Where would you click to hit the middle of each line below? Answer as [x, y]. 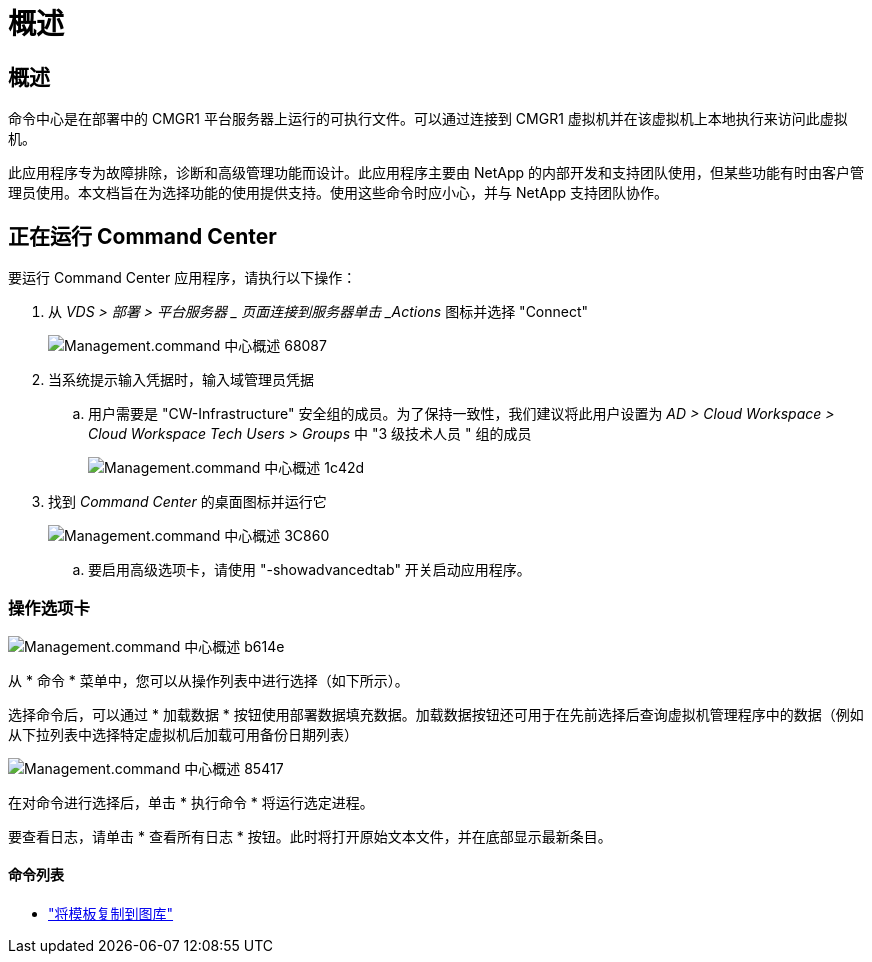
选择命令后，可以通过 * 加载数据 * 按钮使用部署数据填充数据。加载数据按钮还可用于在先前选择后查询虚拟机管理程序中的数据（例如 [436, 714]
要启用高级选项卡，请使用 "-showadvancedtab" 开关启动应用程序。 [309, 570]
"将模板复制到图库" [111, 913]
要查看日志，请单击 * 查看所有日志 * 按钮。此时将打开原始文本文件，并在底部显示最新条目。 [310, 836]
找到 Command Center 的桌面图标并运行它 [187, 502]
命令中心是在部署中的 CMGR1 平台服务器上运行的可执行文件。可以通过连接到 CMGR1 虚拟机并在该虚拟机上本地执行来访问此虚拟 [428, 119]
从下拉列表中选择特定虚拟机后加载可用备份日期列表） [183, 734]
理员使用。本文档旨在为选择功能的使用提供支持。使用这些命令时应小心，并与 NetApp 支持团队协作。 [338, 193]
